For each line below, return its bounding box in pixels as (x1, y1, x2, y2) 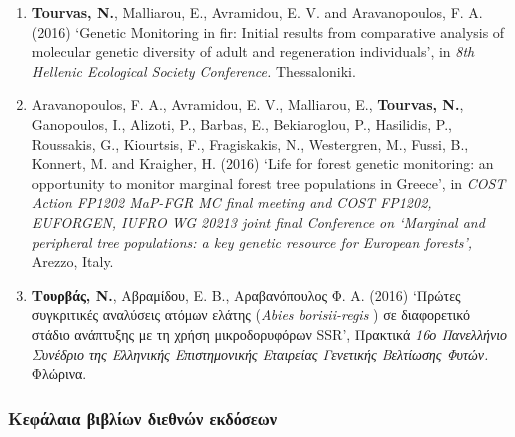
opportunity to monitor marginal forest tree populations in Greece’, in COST (31, 172, 506, 193)
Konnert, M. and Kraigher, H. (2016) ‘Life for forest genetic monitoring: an (31, 153, 494, 174)
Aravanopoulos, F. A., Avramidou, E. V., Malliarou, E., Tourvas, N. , (31, 94, 464, 115)
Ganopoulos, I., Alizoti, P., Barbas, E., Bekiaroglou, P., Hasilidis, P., (31, 113, 452, 134)
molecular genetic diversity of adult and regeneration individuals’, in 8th (31, 41, 475, 62)
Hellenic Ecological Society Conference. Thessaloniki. (31, 60, 356, 81)
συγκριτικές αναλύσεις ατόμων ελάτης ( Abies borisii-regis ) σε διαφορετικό (31, 304, 471, 325)
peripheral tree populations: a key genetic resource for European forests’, (31, 231, 473, 252)
